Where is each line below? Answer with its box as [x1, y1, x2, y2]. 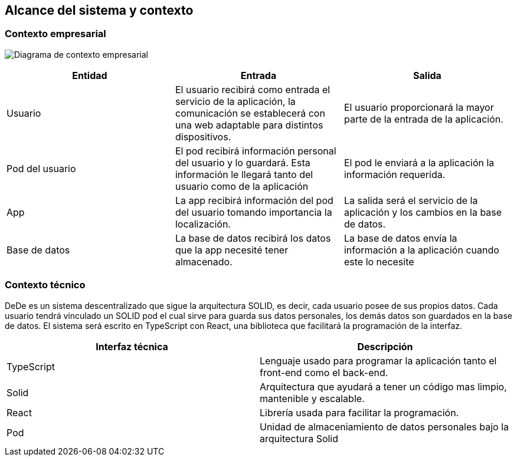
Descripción [357, 340, 413, 353]
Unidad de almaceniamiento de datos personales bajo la [260, 420, 509, 433]
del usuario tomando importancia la [175, 206, 332, 218]
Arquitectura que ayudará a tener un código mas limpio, [260, 380, 507, 393]
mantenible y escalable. [260, 392, 365, 404]
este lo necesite [343, 255, 414, 268]
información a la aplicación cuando [343, 243, 499, 256]
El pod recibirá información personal [175, 144, 336, 157]
